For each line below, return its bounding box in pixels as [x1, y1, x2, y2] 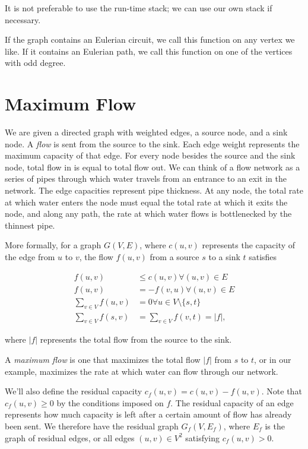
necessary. [5, 13, 41, 26]
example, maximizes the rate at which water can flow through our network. [5, 365, 278, 377]
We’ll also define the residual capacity [5, 385, 142, 397]
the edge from [5, 251, 55, 263]
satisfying [185, 431, 220, 444]
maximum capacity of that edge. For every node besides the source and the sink [5, 149, 296, 162]
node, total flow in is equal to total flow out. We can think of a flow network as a [5, 160, 300, 173]
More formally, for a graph [5, 239, 101, 251]
